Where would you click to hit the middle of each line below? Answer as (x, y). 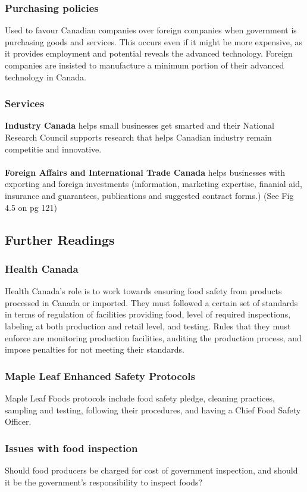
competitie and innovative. (53, 149)
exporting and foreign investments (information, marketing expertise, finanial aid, (153, 184)
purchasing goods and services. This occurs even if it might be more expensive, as (154, 41)
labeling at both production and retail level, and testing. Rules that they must (148, 326)
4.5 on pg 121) (31, 207)
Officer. (18, 421)
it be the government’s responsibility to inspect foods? (104, 482)
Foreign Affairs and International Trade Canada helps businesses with (145, 172)
